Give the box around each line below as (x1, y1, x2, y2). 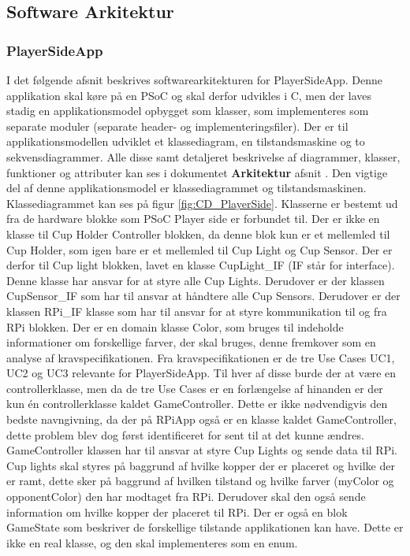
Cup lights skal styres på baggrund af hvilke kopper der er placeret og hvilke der (6, 457, 395, 473)
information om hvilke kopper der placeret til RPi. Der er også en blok (6, 503, 348, 520)
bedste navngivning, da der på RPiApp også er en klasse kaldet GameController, (6, 411, 397, 428)
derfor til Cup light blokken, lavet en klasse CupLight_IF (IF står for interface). (6, 257, 395, 273)
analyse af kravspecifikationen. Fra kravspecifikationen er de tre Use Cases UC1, (6, 349, 395, 365)
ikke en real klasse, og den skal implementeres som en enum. (6, 534, 298, 550)
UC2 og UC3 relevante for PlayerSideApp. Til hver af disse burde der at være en (6, 365, 397, 381)
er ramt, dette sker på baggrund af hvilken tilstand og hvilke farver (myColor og (6, 473, 394, 489)
